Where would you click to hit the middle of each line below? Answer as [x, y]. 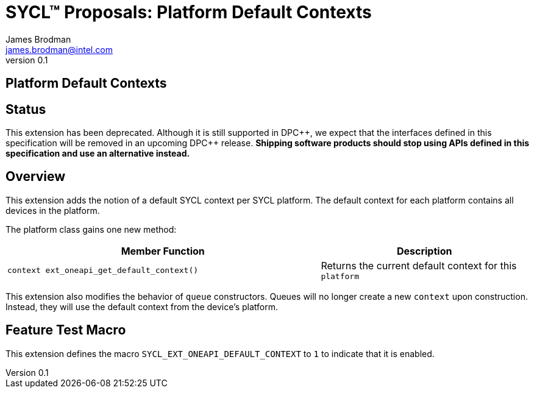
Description [424, 251]
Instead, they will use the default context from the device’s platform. [142, 306]
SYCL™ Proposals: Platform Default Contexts [189, 12]
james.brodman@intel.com [59, 49]
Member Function [163, 251]
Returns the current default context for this [419, 265]
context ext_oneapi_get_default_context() [103, 270]
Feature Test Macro [66, 330]
